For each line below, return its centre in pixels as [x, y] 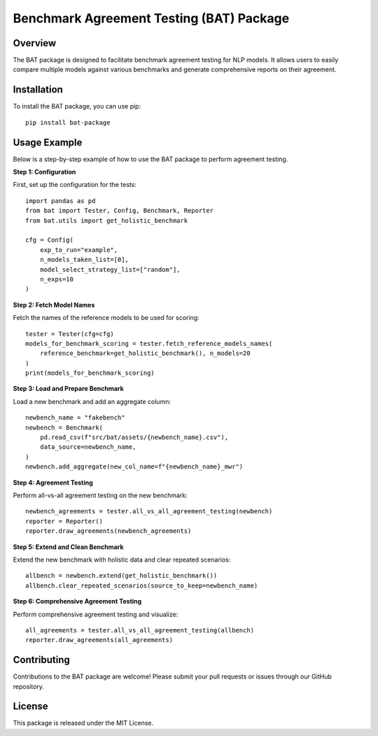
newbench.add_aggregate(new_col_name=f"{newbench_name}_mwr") [134, 467]
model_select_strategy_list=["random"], [110, 269]
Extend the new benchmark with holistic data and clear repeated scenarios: [122, 560]
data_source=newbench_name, [88, 447]
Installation [38, 90]
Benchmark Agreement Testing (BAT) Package [151, 18]
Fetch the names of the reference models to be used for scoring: [106, 318]
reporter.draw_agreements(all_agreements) [99, 640]
